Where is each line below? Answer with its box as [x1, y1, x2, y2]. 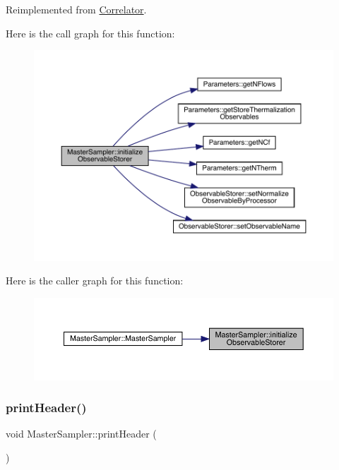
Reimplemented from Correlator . [6, 2, 147, 16]
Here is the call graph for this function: [6, 25, 175, 40]
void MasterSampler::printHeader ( [6, 426, 157, 441]
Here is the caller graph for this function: [6, 273, 184, 288]
